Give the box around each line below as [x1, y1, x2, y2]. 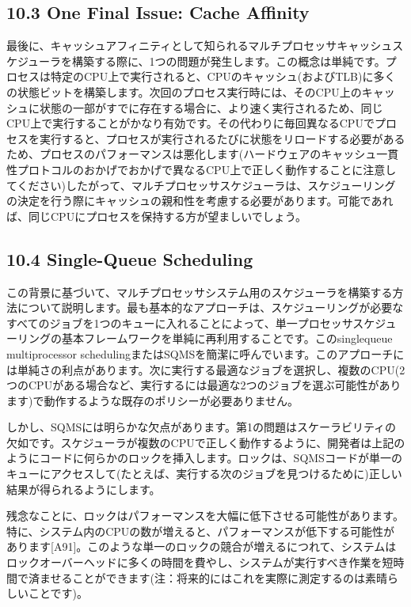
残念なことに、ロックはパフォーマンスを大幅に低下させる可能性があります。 [6, 507, 404, 524]
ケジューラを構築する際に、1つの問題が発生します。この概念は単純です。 [6, 52, 386, 69]
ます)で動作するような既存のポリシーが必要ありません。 [6, 392, 299, 408]
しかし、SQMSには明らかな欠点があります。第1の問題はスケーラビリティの [6, 419, 397, 435]
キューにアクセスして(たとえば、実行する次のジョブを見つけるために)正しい [6, 465, 402, 482]
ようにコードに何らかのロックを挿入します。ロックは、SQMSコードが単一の [6, 450, 402, 466]
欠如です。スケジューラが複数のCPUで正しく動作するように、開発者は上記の [6, 434, 405, 450]
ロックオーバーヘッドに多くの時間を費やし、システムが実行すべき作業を [6, 554, 382, 571]
